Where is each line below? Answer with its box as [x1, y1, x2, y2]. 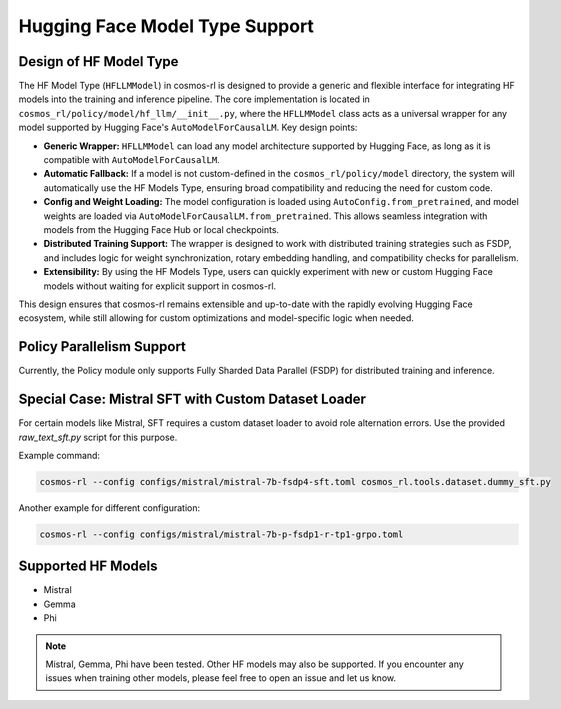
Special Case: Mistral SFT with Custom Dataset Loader [18, 391, 367, 408]
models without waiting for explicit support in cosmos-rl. [43, 280, 277, 292]
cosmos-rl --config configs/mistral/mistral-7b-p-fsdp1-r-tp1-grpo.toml [39, 528, 404, 540]
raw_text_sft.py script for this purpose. [18, 431, 178, 443]
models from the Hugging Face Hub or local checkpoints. [43, 223, 280, 235]
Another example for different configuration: [18, 501, 201, 514]
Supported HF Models [18, 558, 158, 575]
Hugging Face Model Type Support [18, 15, 315, 37]
